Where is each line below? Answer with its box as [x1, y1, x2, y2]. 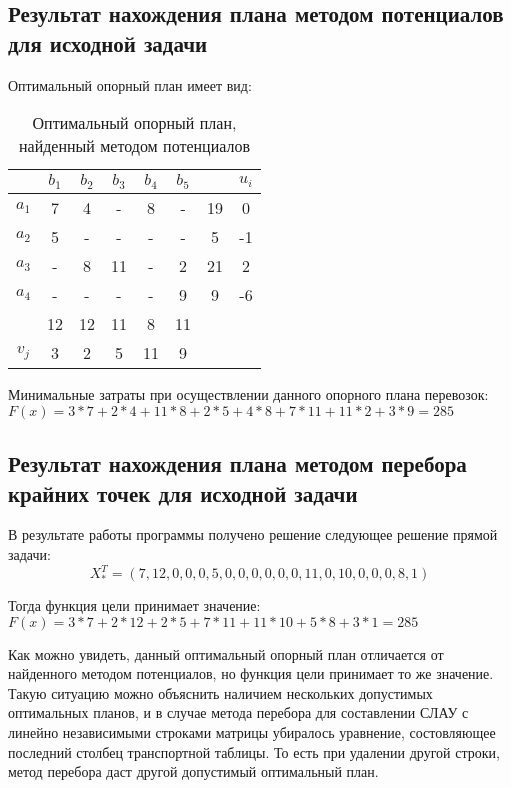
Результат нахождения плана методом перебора [8, 448, 467, 479]
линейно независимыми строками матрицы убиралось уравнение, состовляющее [8, 721, 496, 742]
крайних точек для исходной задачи [8, 477, 358, 508]
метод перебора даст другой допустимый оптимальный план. [8, 761, 379, 782]
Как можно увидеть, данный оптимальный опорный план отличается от [8, 643, 444, 664]
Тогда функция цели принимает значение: [8, 595, 261, 615]
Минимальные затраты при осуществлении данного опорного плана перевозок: [8, 384, 489, 405]
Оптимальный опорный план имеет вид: [8, 74, 252, 95]
